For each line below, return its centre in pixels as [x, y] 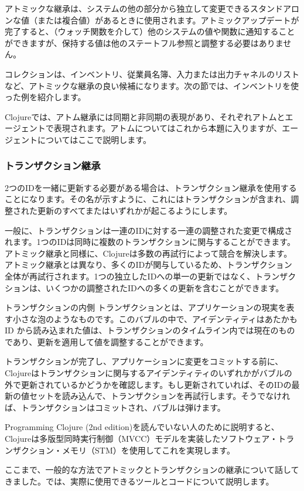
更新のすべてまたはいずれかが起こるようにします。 [135, 210]
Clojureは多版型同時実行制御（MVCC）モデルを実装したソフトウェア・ [141, 439]
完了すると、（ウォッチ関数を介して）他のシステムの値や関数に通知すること [150, 31]
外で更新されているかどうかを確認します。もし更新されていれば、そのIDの [148, 384]
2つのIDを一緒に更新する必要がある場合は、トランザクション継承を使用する [151, 187]
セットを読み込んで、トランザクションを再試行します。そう [143, 396]
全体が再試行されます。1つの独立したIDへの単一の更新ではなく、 [130, 276]
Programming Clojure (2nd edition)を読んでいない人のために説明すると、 [142, 427]
